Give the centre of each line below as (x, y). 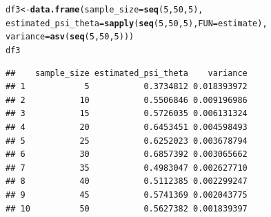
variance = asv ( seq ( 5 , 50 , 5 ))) (70, 37)
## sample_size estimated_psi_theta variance (127, 73)
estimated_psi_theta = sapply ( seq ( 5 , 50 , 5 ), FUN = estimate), (137, 23)
